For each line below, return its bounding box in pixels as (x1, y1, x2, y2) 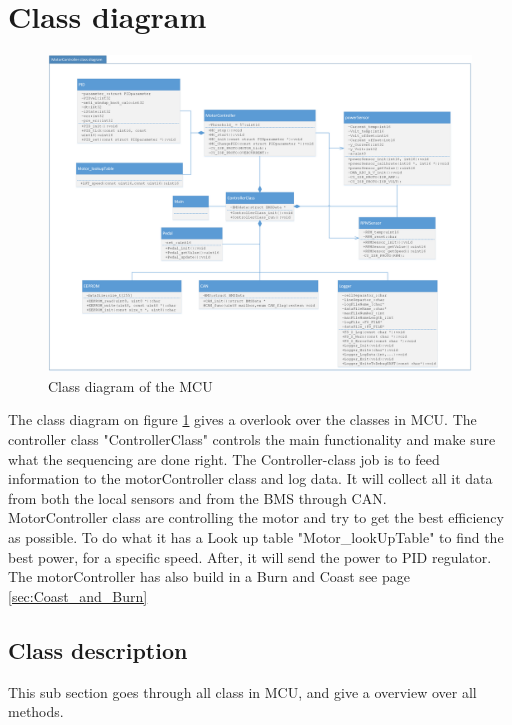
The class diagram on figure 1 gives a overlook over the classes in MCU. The (8, 409, 477, 430)
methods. (8, 701, 64, 722)
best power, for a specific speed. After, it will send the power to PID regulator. (8, 546, 492, 567)
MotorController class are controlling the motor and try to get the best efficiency (8, 507, 504, 528)
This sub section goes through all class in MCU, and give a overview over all (8, 681, 477, 702)
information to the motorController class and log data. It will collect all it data (8, 468, 493, 489)
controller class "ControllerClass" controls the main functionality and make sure (8, 429, 496, 450)
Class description (8, 634, 188, 665)
